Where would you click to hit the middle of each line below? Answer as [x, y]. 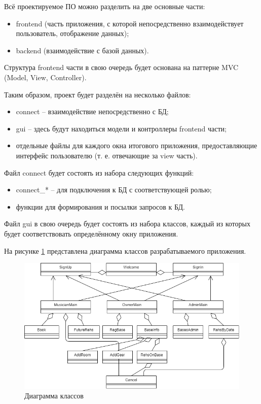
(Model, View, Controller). [45, 77]
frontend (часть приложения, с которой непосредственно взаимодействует [130, 23]
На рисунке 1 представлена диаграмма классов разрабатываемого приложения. [125, 250]
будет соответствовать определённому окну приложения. [91, 233]
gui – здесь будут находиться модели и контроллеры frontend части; [121, 128]
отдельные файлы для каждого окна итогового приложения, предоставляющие [137, 145]
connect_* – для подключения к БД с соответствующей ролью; [114, 190]
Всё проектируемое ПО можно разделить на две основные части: [105, 6]
